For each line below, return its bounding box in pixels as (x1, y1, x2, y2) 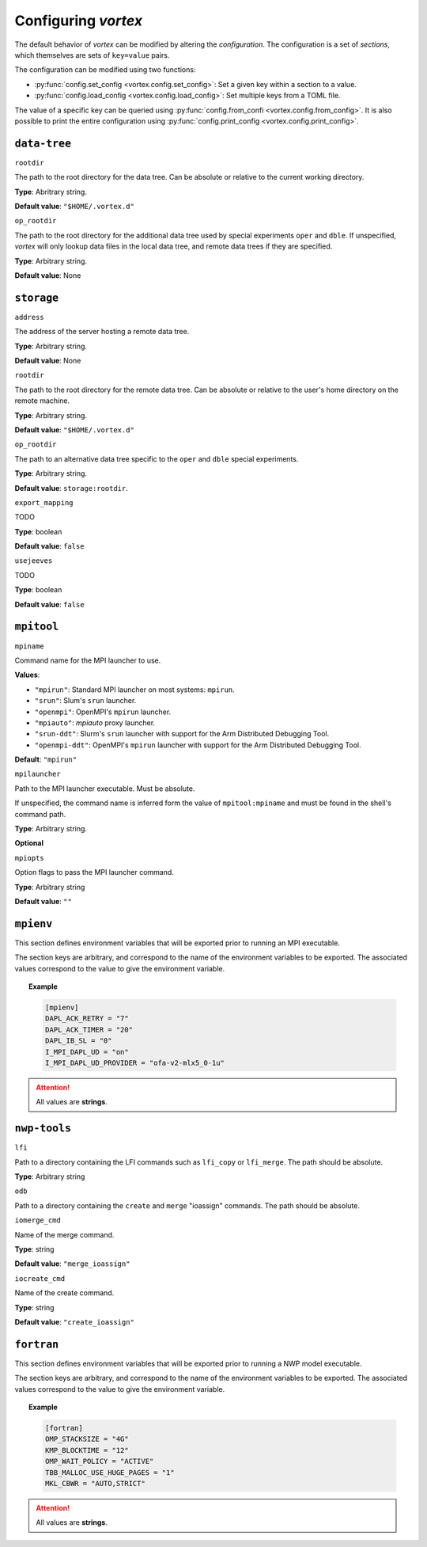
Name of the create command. (14, 1288, 115, 1298)
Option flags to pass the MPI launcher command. (14, 868, 174, 877)
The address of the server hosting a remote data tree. (14, 327, 190, 336)
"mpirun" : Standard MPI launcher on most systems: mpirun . (34, 685, 235, 694)
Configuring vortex (14, 12, 142, 29)
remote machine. (14, 396, 70, 405)
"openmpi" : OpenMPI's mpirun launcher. (34, 707, 172, 716)
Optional (14, 838, 43, 848)
